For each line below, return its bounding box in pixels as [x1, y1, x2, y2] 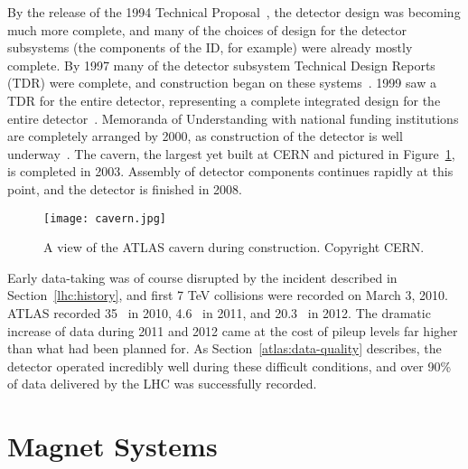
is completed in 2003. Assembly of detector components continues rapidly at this [7, 162, 454, 181]
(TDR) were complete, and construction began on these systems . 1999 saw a [7, 73, 436, 92]
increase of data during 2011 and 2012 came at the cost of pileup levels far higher [7, 321, 458, 340]
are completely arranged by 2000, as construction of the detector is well [7, 127, 403, 145]
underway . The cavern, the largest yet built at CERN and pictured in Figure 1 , [7, 144, 455, 163]
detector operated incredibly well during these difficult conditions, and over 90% [7, 356, 452, 375]
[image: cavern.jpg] [43, 211, 167, 225]
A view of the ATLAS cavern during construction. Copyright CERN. [43, 238, 425, 257]
